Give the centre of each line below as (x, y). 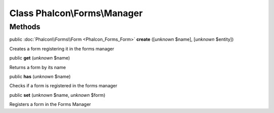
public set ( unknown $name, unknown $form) (57, 95)
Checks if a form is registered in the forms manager (63, 86)
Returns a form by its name (38, 67)
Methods (25, 27)
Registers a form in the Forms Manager (50, 104)
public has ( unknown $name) (40, 76)
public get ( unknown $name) (40, 58)
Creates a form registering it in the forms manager (62, 48)
